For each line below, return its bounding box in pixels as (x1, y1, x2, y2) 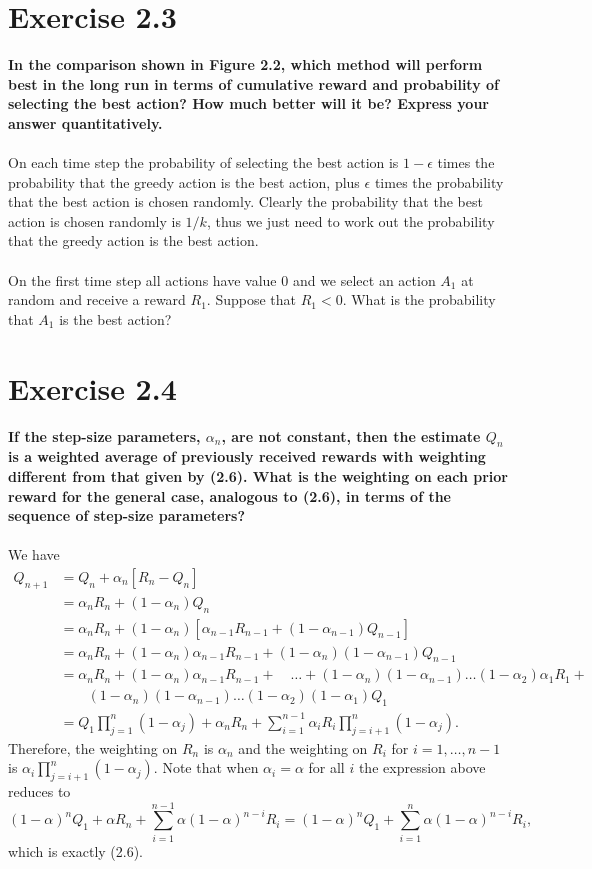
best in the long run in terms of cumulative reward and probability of (8, 73, 499, 94)
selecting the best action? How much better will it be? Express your (8, 93, 489, 114)
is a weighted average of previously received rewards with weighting (8, 446, 486, 467)
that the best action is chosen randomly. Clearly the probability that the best (8, 191, 483, 212)
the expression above (358, 757, 486, 778)
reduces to (8, 781, 71, 802)
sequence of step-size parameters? (8, 505, 245, 526)
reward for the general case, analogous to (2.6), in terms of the (8, 485, 452, 506)
